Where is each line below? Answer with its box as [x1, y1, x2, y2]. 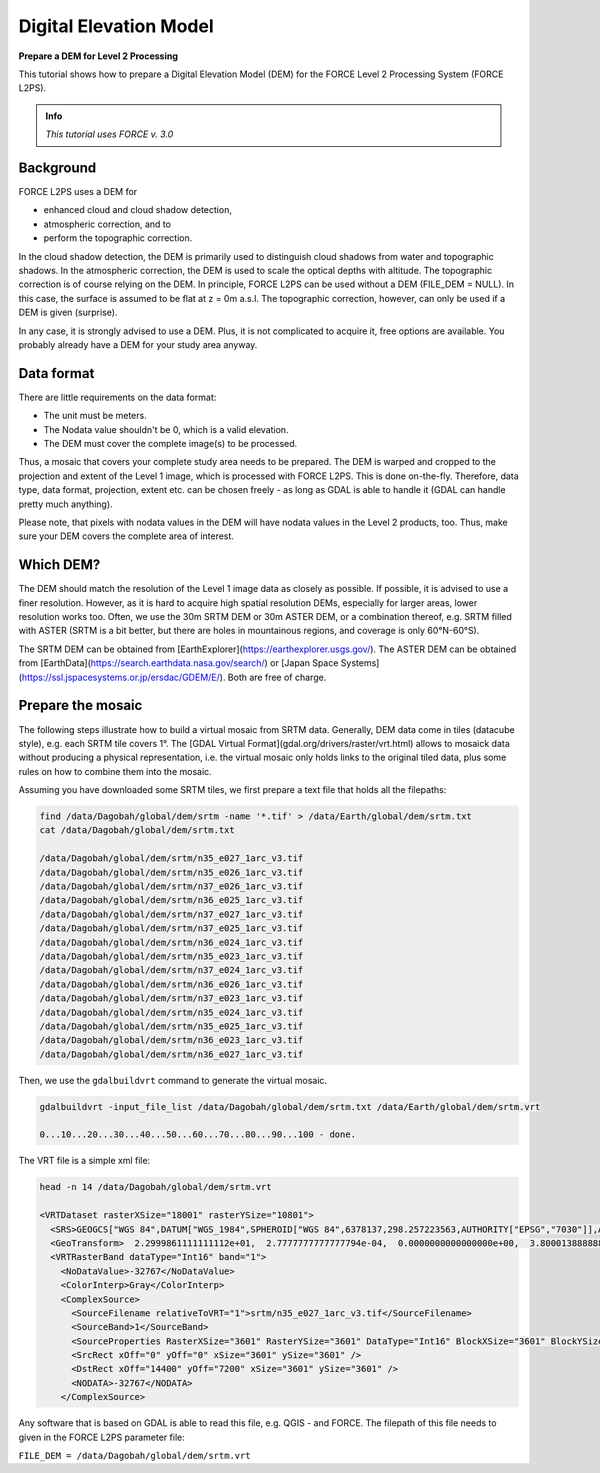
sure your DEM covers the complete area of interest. [18, 530, 235, 542]
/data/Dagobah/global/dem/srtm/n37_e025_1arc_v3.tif [39, 923, 304, 934]
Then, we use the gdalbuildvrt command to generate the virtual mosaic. [18, 1074, 328, 1086]
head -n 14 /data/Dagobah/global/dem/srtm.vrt [39, 1181, 272, 1193]
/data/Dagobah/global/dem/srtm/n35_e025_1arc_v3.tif [39, 1020, 304, 1032]
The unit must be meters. [43, 410, 147, 422]
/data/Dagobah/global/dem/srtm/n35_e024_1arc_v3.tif [39, 1006, 304, 1018]
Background [18, 159, 97, 176]
